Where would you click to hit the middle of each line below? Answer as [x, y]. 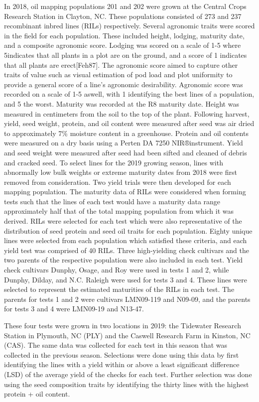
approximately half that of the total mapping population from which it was [119, 211]
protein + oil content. [37, 394]
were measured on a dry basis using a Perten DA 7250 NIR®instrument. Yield [124, 143]
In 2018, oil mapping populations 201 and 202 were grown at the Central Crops [125, 6]
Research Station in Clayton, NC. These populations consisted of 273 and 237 [123, 16]
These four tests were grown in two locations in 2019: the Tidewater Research [123, 325]
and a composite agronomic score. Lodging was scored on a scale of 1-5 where [123, 45]
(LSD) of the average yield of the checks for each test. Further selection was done [128, 374]
